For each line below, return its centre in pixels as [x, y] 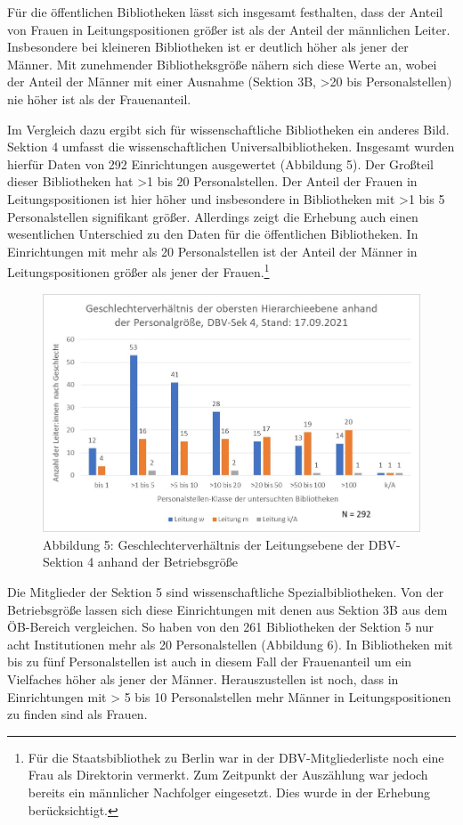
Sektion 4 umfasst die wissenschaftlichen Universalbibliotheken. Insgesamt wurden [231, 147]
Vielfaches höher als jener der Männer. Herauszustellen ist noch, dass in [203, 678]
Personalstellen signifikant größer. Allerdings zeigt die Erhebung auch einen [213, 216]
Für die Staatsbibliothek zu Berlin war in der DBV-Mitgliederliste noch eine [236, 757]
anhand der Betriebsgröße [167, 562]
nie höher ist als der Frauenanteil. [99, 98]
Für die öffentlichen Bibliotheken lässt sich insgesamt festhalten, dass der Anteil [225, 12]
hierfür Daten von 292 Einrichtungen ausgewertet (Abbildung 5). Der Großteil [220, 163]
